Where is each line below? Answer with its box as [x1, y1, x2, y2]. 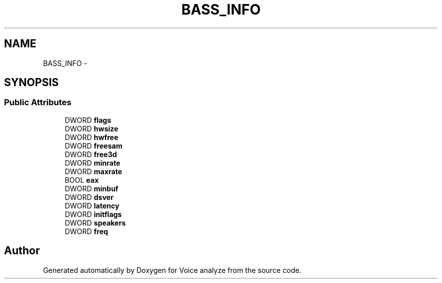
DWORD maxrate [65, 167, 123, 176]
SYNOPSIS [4, 76, 59, 89]
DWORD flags [65, 115, 112, 124]
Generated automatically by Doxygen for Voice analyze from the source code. [43, 265, 302, 274]
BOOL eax [65, 175, 99, 184]
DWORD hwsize [65, 124, 119, 133]
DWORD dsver [65, 192, 114, 201]
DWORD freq [65, 227, 108, 236]
